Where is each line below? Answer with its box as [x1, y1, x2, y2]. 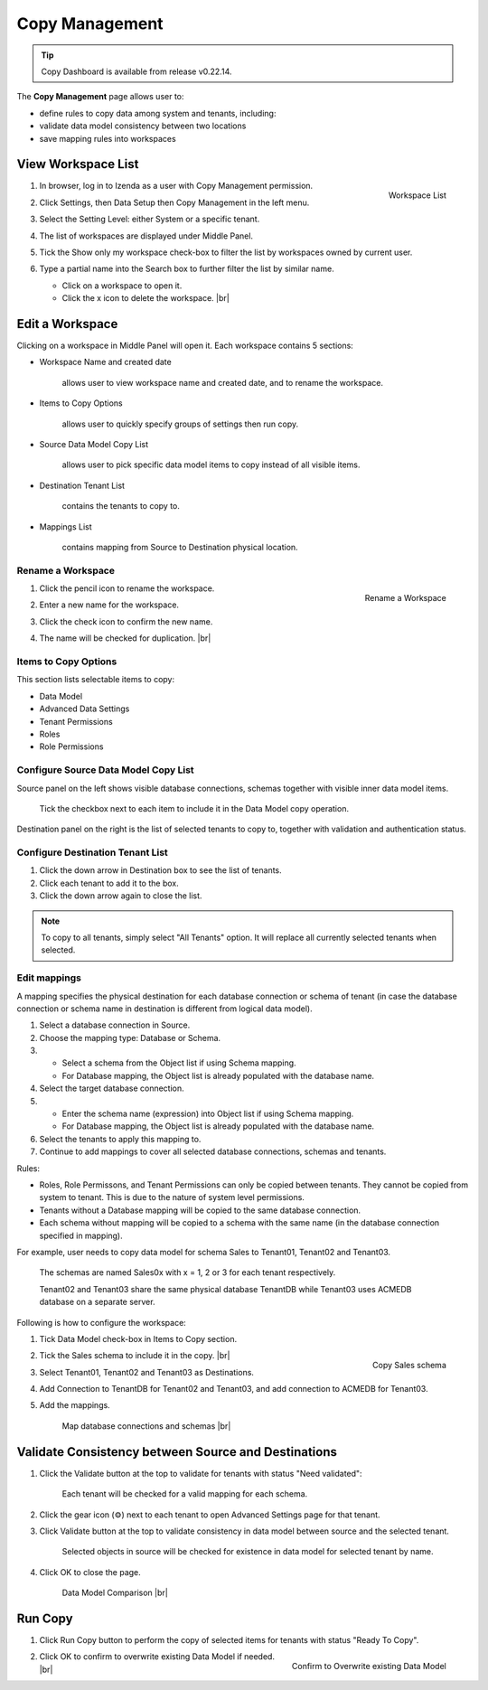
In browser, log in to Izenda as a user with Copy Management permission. [39, 181, 314, 192]
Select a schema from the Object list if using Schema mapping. [61, 1057, 297, 1068]
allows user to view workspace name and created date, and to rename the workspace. [61, 377, 384, 388]
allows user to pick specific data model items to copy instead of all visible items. [61, 459, 361, 470]
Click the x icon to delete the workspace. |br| [61, 293, 230, 304]
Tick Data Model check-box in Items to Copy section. [39, 1333, 238, 1344]
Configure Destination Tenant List [16, 846, 169, 859]
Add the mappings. [39, 1400, 110, 1411]
